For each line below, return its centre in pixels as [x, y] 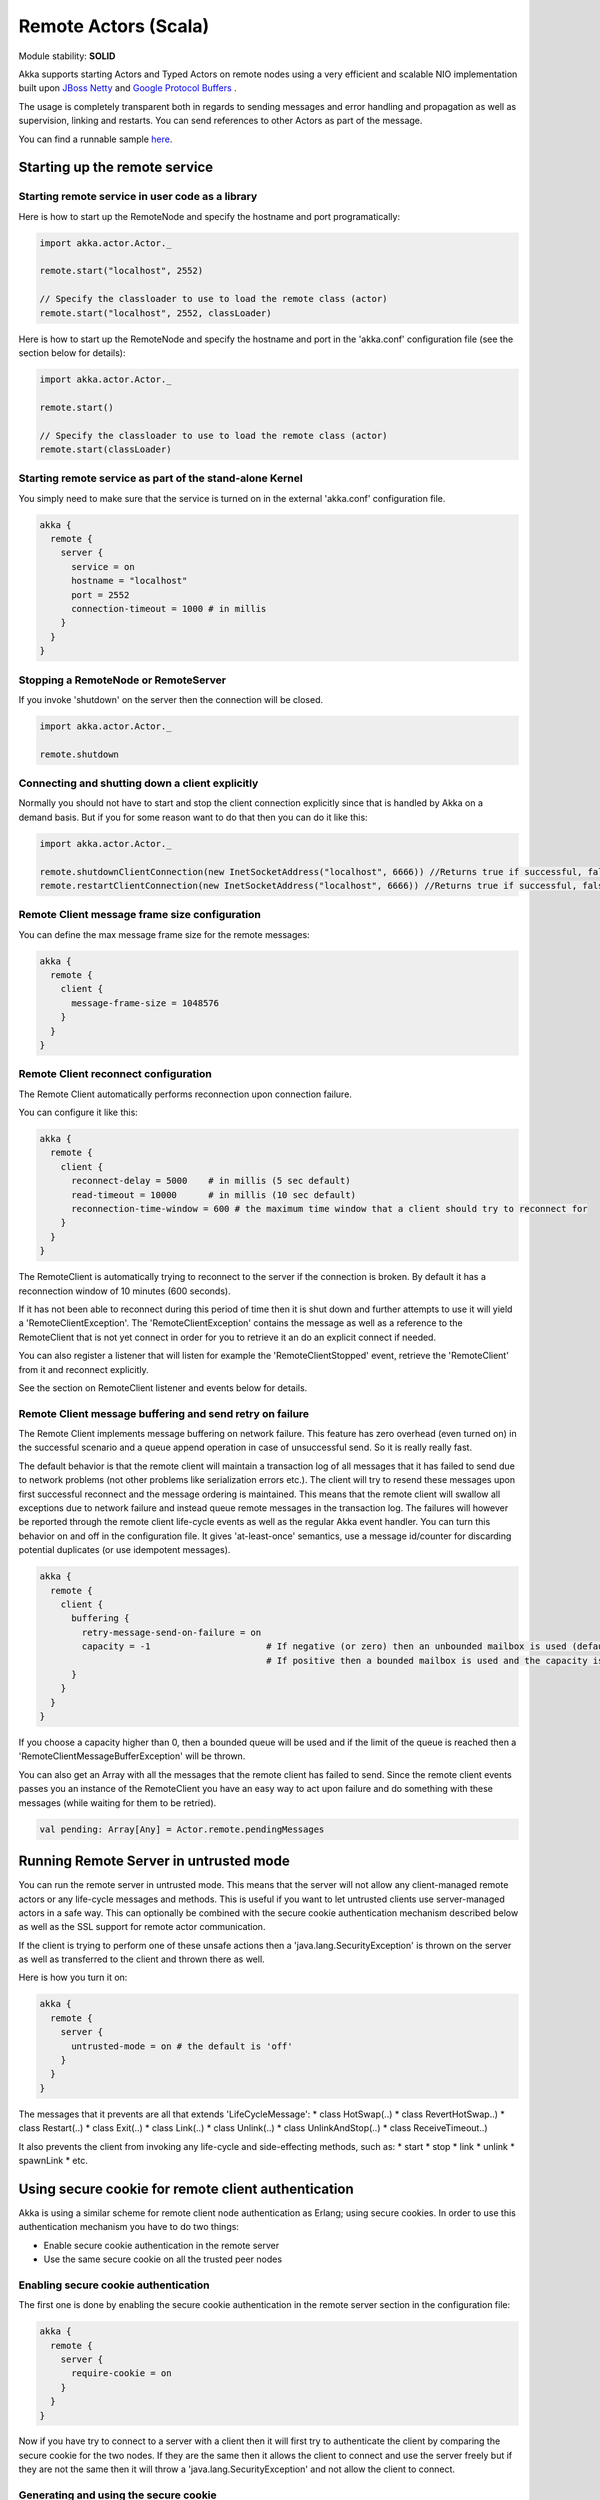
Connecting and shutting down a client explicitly [138, 783]
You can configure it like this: [78, 1112]
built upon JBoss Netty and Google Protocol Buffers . [127, 88]
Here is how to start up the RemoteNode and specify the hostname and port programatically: [209, 216]
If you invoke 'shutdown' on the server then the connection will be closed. [171, 699]
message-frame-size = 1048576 [145, 1003]
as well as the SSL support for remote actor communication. [142, 1927]
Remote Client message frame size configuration [140, 915]
